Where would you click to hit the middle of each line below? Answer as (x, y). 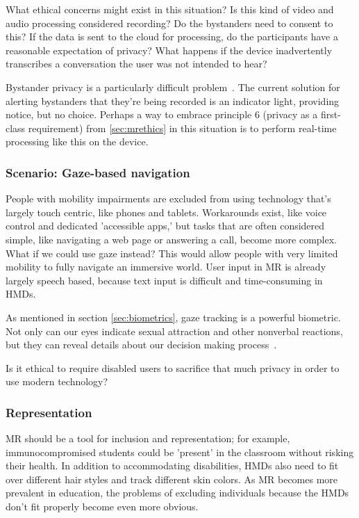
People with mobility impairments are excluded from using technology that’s (168, 199)
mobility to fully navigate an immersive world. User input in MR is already (166, 267)
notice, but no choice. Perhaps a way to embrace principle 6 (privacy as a (162, 114)
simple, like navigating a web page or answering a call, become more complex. (171, 239)
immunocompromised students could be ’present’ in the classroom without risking (180, 452)
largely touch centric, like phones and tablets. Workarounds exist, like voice (166, 212)
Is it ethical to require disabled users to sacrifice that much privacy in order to (173, 367)
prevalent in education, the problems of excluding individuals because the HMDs (177, 493)
